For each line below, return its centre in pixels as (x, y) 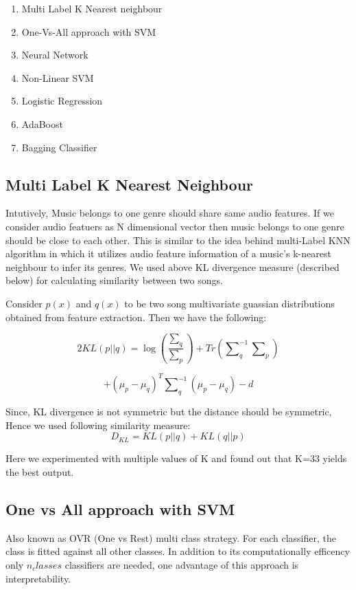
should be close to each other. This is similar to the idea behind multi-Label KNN (178, 240)
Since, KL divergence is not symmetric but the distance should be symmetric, (169, 412)
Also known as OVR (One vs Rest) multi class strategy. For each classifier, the (171, 537)
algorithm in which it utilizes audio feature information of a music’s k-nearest (168, 253)
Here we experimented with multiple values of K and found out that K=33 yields (176, 458)
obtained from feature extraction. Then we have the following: (136, 317)
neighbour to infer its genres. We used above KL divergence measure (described (173, 266)
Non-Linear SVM (58, 77)
